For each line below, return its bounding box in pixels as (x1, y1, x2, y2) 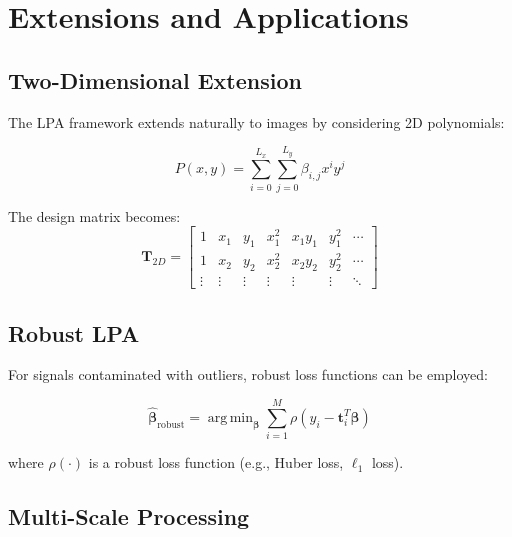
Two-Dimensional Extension (8, 64, 302, 95)
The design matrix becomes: (8, 205, 181, 226)
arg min (207, 410, 253, 425)
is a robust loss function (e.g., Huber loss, (88, 452, 344, 473)
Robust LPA (8, 317, 140, 348)
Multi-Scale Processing (8, 501, 250, 532)
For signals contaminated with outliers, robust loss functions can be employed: (8, 364, 488, 385)
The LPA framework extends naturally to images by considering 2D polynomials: (8, 111, 505, 132)
